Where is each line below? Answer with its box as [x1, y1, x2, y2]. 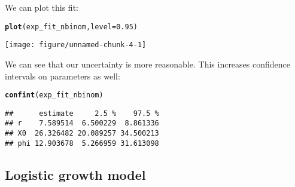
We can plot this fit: [5, 1, 78, 13]
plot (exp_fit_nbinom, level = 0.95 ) [5, 22, 138, 31]
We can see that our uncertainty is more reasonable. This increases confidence [5, 57, 290, 70]
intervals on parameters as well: [5, 69, 120, 82]
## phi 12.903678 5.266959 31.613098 [5, 139, 159, 148]
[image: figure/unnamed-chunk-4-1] [5, 41, 147, 50]
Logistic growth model [5, 165, 146, 183]
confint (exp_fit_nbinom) [5, 91, 104, 100]
